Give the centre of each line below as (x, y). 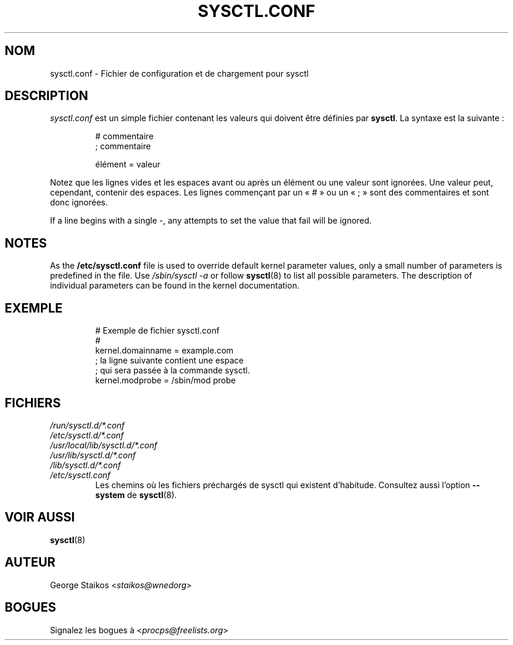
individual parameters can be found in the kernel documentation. (175, 286)
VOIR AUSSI (40, 517)
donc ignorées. (79, 203)
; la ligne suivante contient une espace (169, 361)
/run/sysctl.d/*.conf (87, 425)
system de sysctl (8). (136, 495)
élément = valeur (128, 164)
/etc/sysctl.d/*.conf (87, 435)
